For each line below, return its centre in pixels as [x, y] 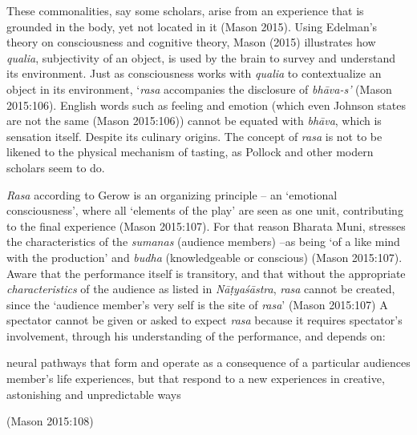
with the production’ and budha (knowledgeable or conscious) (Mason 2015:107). [204, 257]
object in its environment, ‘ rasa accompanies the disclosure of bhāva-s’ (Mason [199, 89]
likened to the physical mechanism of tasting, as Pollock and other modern [190, 152]
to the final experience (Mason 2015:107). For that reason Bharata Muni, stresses [206, 226]
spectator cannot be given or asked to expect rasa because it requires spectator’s [204, 320]
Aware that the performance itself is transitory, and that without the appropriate [206, 273]
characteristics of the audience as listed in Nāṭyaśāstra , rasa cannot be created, [201, 289]
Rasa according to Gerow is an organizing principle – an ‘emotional [172, 194]
